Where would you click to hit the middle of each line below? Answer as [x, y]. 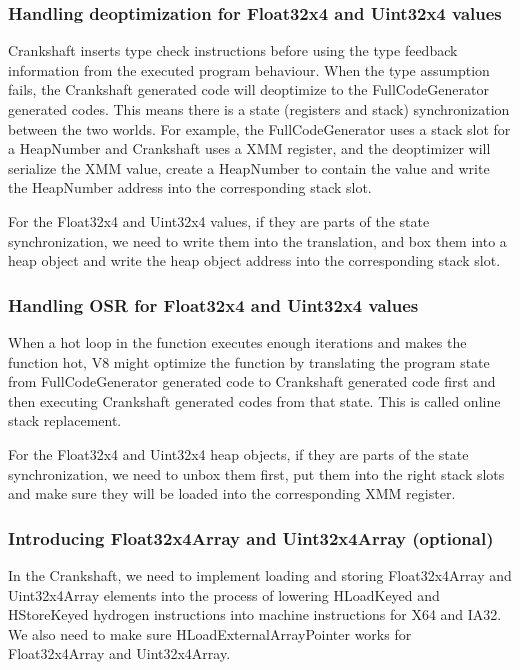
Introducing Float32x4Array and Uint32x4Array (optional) [251, 537]
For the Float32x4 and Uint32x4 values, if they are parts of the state [219, 220]
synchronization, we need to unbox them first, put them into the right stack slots [256, 473]
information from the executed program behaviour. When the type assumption [249, 69]
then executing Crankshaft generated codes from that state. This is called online [254, 400]
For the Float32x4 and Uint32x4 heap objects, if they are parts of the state [238, 453]
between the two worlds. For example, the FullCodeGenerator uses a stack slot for [259, 128]
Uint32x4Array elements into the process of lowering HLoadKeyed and [224, 594]
